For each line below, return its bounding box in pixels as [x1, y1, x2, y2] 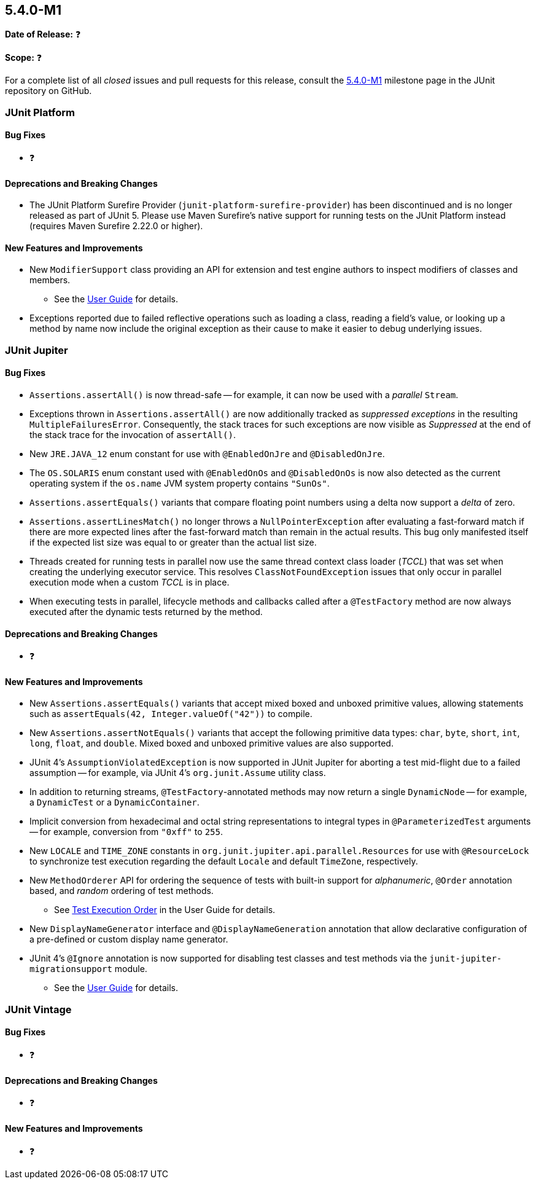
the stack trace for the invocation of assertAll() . [29, 429, 236, 441]
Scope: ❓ [5, 52, 42, 63]
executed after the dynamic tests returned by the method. [29, 606, 263, 617]
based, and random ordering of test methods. [29, 885, 214, 896]
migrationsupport [29, 964, 112, 974]
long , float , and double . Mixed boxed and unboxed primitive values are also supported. [29, 738, 394, 749]
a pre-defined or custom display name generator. [29, 934, 228, 945]
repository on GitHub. [5, 85, 92, 96]
